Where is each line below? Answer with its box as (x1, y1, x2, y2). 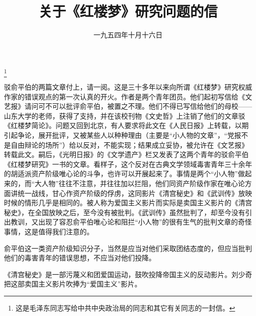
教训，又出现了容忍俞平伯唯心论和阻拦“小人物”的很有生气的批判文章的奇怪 (10, 217, 252, 227)
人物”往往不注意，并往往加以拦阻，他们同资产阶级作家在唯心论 (41, 178, 245, 188)
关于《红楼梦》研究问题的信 (38, 1, 218, 21)
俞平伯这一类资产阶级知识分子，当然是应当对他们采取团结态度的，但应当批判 (4, 243, 252, 253)
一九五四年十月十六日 (94, 30, 162, 40)
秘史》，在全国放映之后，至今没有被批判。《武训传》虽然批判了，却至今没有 (4, 207, 245, 217)
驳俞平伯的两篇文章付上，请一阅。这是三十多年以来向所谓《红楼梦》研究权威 (4, 82, 252, 92)
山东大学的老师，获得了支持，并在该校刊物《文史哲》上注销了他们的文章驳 (4, 110, 245, 121)
